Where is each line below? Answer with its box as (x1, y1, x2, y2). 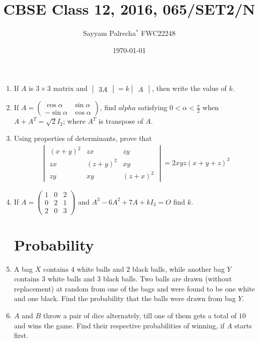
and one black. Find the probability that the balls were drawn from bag (14, 293, 236, 304)
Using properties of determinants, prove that (14, 132, 152, 143)
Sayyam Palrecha (83, 28, 136, 38)
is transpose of (98, 116, 143, 126)
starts (234, 320, 252, 330)
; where (63, 116, 86, 126)
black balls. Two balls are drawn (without (103, 273, 232, 284)
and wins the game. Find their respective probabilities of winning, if (14, 320, 225, 330)
